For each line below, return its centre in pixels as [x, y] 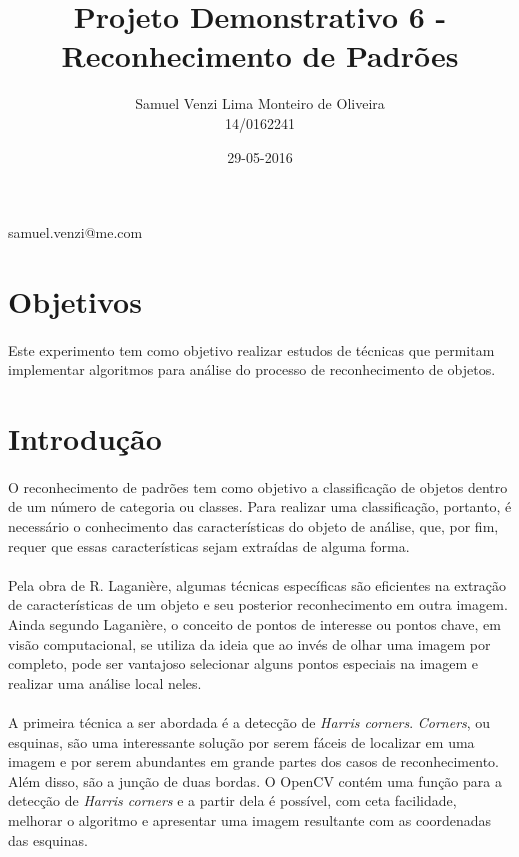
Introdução [85, 438]
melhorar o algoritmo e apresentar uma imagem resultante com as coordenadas [250, 819]
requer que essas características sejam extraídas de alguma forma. [209, 545]
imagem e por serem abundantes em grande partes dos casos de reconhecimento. [253, 761]
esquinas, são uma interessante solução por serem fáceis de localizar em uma [241, 741]
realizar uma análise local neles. [105, 682]
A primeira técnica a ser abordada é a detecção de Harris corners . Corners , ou [249, 721]
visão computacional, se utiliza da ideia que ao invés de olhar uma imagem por [249, 643]
